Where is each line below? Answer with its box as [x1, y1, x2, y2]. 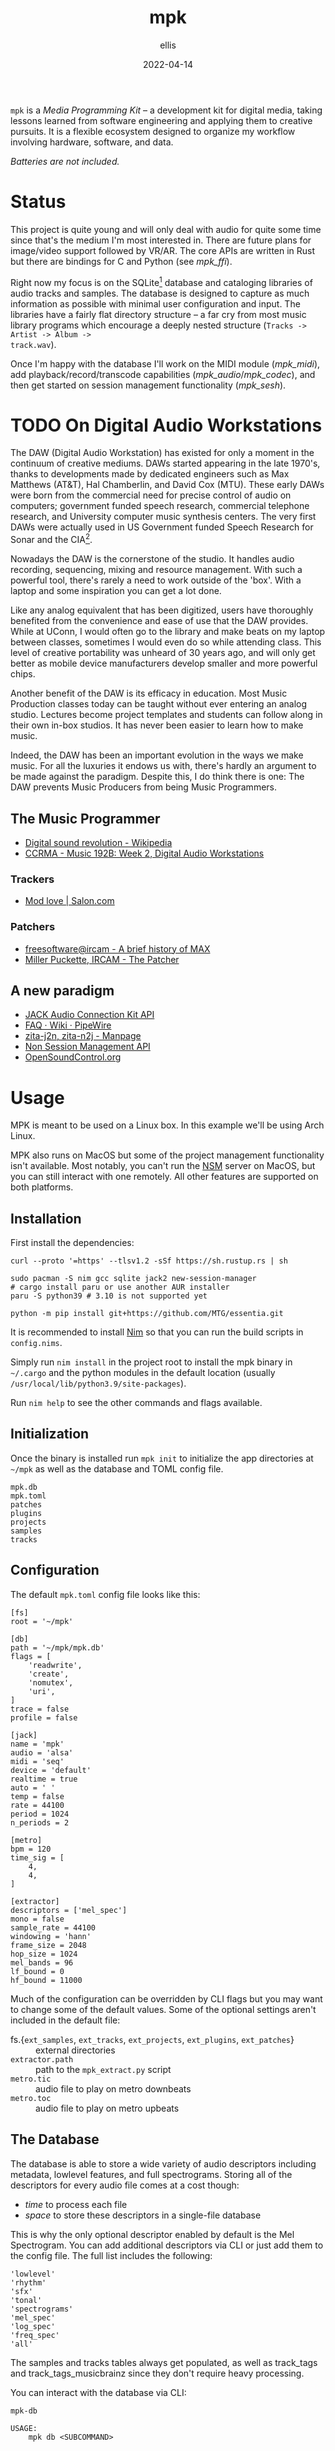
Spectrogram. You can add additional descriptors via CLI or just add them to [10, 2239, 324, 2251]
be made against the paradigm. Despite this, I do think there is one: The [10, 771, 305, 783]
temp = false [10, 1791, 65, 1801]
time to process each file [24, 2198, 128, 2210]
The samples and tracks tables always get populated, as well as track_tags [10, 2356, 318, 2368]
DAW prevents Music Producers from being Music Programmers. [10, 781, 277, 793]
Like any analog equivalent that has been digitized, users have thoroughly [10, 604, 314, 616]
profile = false [10, 1712, 78, 1723]
